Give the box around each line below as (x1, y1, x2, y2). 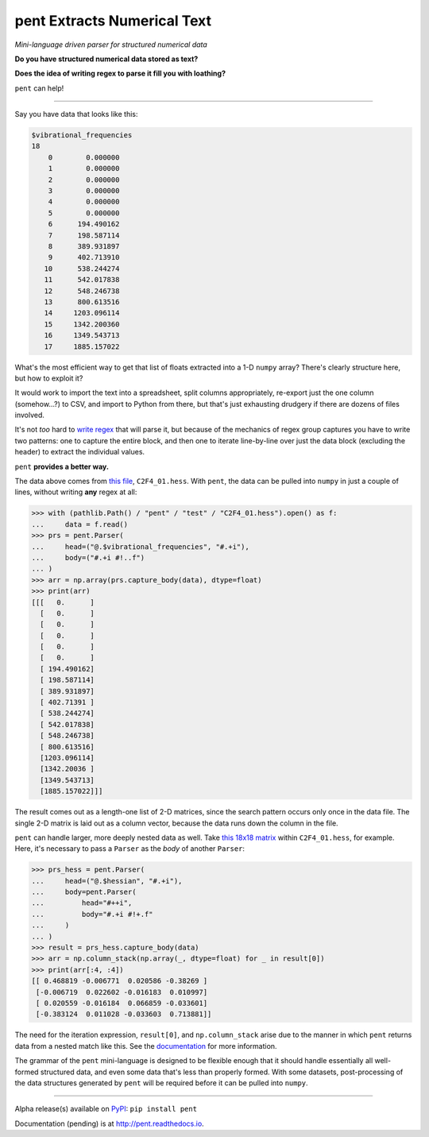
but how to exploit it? (14, 373, 83, 383)
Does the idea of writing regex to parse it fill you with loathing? (14, 68, 226, 79)
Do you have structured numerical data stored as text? (14, 54, 199, 64)
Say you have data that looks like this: (14, 110, 138, 119)
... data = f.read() (31, 520, 129, 528)
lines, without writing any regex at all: (14, 487, 137, 497)
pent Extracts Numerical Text (14, 12, 212, 29)
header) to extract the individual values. (14, 447, 145, 457)
